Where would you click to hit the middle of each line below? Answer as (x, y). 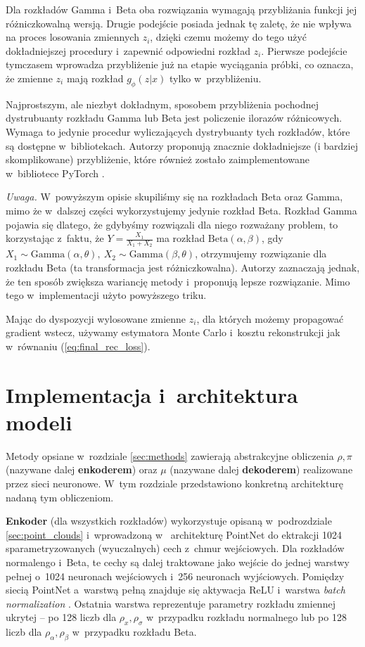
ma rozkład (181, 238)
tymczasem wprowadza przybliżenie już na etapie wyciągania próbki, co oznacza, (180, 64)
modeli (39, 422)
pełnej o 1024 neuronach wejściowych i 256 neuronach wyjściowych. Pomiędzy (175, 576)
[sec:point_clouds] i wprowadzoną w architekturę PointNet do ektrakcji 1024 (174, 534)
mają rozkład (95, 78)
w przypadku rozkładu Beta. (134, 632)
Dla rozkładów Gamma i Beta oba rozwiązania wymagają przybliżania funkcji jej (181, 9)
